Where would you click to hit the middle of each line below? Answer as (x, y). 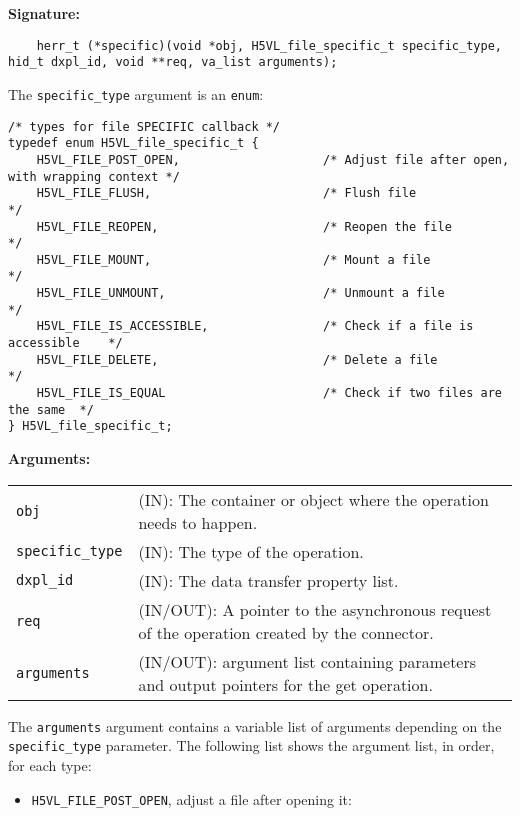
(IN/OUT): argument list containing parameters (307, 661)
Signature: (44, 13)
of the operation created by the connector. (286, 632)
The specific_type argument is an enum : (136, 93)
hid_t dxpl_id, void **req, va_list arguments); (173, 62)
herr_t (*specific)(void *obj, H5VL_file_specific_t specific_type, (269, 45)
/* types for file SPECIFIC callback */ (144, 126)
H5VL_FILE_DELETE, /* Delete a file (237, 359)
